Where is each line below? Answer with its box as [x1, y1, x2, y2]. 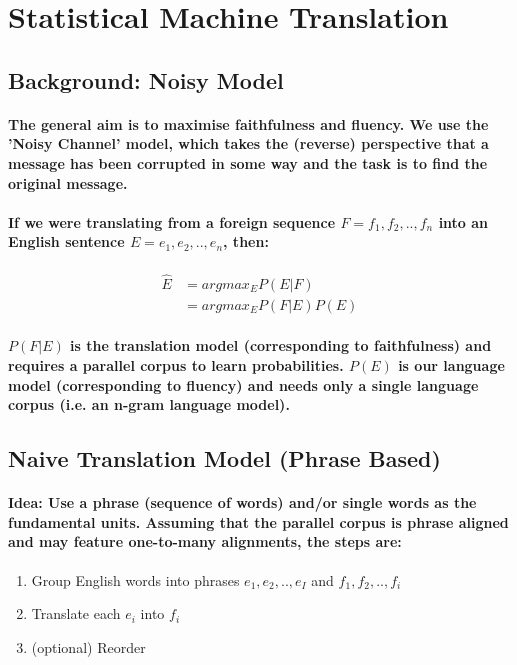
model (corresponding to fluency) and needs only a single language [8, 374, 479, 395]
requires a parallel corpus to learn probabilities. [8, 354, 344, 375]
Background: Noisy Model [8, 64, 284, 95]
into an [438, 211, 489, 232]
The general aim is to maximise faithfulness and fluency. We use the [8, 113, 489, 134]
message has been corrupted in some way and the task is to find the [8, 152, 488, 173]
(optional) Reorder [31, 636, 146, 657]
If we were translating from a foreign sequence [8, 211, 336, 232]
